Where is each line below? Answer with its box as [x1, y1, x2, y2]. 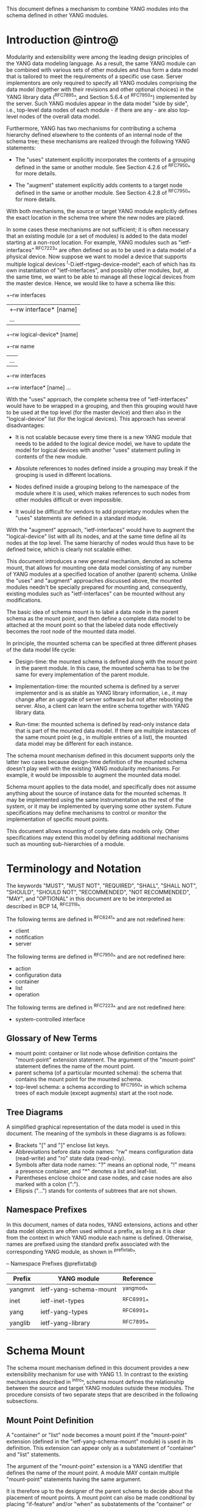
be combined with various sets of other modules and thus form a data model [6, 66, 199, 73]
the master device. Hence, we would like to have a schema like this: [6, 280, 176, 287]
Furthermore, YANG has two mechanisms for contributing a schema [6, 125, 177, 132]
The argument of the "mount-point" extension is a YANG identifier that [6, 1463, 183, 1470]
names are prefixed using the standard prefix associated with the [6, 1240, 170, 1248]
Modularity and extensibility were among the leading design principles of [6, 53, 189, 60]
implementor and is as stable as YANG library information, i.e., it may [15, 690, 188, 697]
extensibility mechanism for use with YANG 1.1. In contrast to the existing [6, 1371, 188, 1378]
